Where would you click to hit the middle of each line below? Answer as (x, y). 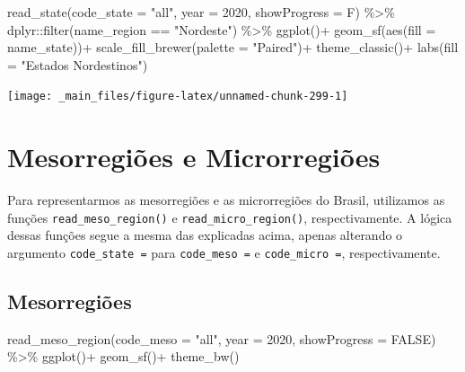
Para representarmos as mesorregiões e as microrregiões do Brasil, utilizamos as (226, 200)
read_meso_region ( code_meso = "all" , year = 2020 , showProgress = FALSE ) (222, 338)
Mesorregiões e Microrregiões (194, 157)
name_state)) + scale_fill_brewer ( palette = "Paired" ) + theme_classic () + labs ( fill (233, 47)
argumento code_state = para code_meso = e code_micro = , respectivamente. (224, 252)
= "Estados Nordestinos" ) (78, 64)
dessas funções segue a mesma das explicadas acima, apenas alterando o (205, 235)
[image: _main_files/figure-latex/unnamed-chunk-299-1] (178, 97)
